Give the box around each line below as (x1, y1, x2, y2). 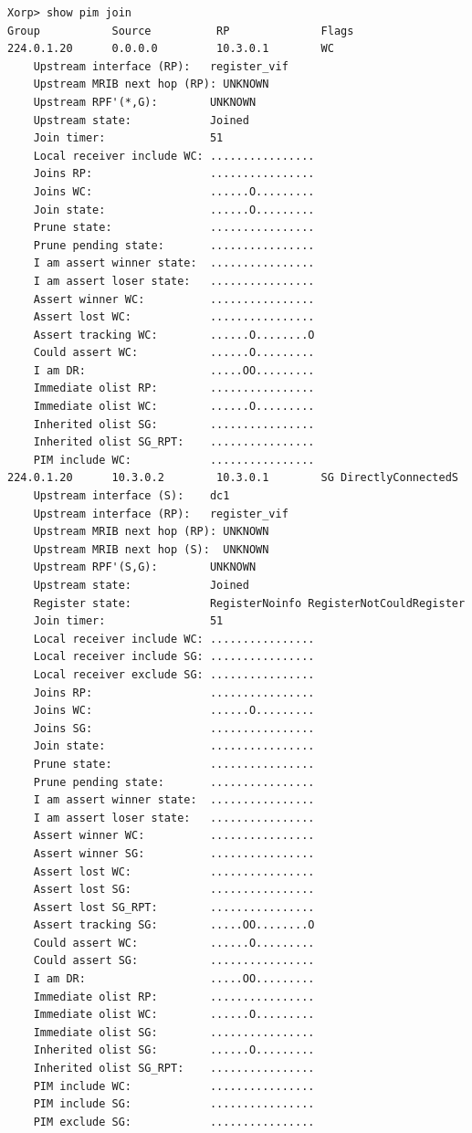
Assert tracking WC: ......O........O (33, 328, 315, 341)
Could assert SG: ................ (33, 954, 315, 968)
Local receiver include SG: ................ (33, 650, 315, 664)
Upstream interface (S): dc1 (33, 489, 230, 503)
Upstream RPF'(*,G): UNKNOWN (33, 95, 257, 109)
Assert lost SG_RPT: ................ (33, 900, 315, 914)
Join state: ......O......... (33, 203, 315, 216)
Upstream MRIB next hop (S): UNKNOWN (33, 542, 269, 556)
